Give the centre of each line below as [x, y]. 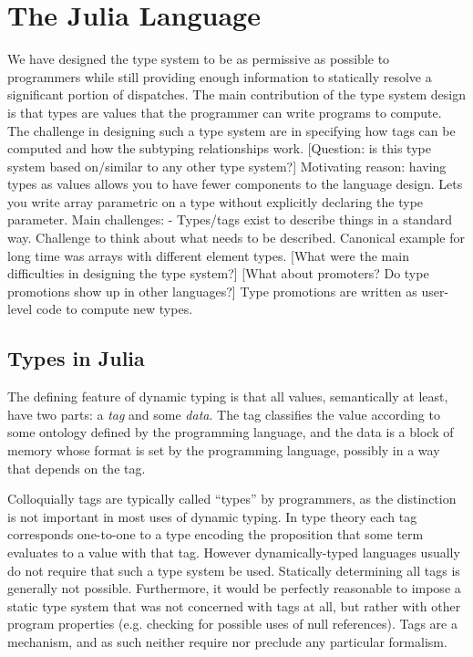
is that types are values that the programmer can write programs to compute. [225, 112]
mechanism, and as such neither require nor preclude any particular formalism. [227, 641]
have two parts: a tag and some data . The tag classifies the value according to [224, 414]
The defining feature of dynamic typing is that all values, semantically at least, [228, 396]
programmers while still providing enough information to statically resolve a [220, 76]
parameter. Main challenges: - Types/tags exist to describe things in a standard [230, 219]
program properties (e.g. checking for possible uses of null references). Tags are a [232, 624]
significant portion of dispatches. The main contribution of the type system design [237, 94]
